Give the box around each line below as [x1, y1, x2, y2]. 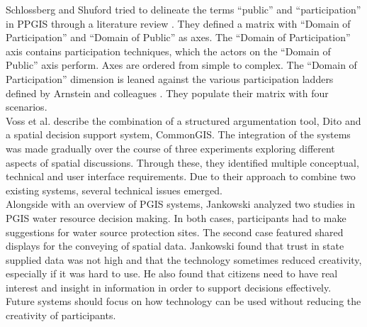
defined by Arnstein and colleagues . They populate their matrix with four [6, 85, 329, 100]
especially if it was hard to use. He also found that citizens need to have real [6, 266, 338, 281]
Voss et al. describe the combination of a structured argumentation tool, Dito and [6, 113, 361, 128]
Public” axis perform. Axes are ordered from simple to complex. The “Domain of [6, 57, 357, 72]
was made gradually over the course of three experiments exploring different [6, 140, 335, 155]
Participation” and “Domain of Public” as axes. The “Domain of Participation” [6, 30, 351, 45]
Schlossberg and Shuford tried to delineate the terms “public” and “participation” [6, 2, 361, 16]
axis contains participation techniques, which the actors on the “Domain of [6, 43, 331, 58]
